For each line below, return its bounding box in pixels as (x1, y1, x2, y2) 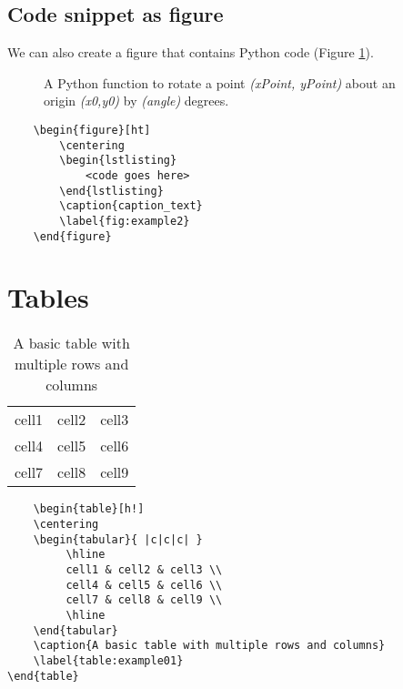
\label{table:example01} (33, 654, 184, 667)
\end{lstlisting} (59, 184, 164, 198)
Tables (7, 279, 89, 316)
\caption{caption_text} (59, 199, 203, 213)
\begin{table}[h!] (33, 502, 145, 516)
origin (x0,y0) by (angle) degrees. (44, 91, 229, 110)
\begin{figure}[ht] (33, 123, 151, 137)
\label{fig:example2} (59, 214, 190, 228)
